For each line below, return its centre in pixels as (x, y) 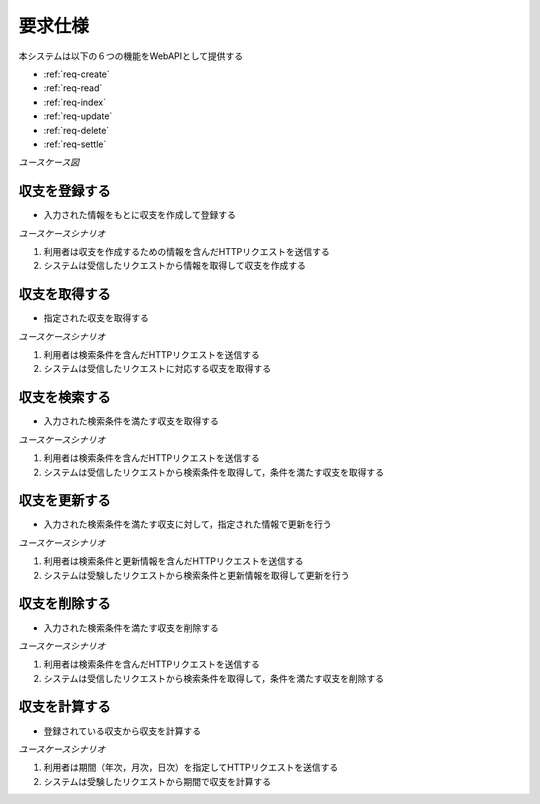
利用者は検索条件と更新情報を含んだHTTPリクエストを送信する (173, 561)
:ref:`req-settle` (75, 144)
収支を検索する (64, 397)
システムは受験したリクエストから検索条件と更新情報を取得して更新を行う (196, 575)
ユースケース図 (49, 162)
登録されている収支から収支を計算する (122, 731)
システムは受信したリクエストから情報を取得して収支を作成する (175, 266)
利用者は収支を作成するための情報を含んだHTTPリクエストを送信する (186, 251)
